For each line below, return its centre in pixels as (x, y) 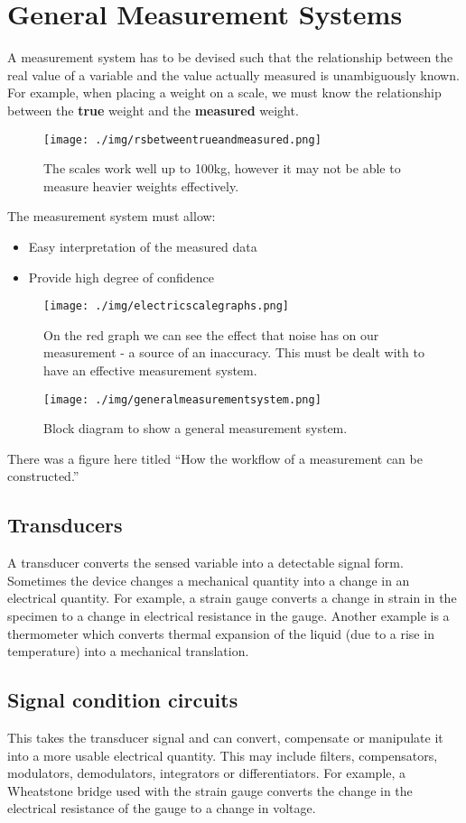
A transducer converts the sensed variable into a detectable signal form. (205, 563)
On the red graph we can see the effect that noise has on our (211, 334)
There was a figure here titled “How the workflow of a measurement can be (215, 458)
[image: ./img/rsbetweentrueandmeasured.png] (182, 139)
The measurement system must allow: (112, 216)
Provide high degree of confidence (121, 277)
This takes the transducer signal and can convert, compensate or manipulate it (225, 737)
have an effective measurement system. (150, 370)
